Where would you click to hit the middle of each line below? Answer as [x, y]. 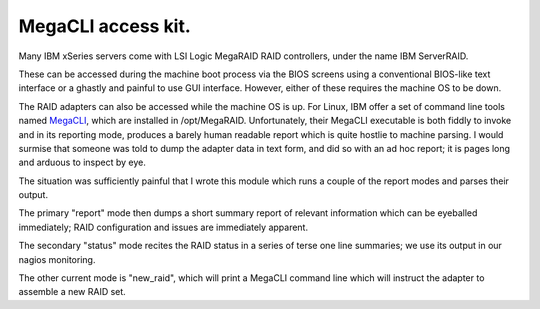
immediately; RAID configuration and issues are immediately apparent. [163, 227]
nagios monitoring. [57, 259]
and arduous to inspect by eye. [82, 162]
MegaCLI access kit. [105, 26]
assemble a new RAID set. [72, 292]
